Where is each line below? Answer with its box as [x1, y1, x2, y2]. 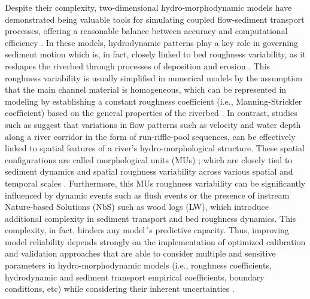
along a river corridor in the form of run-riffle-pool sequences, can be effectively [5, 130, 296, 142]
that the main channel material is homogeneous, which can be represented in [5, 83, 287, 96]
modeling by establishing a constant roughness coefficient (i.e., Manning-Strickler [5, 94, 302, 107]
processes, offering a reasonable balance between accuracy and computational [5, 25, 288, 37]
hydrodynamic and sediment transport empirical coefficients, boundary [5, 270, 265, 283]
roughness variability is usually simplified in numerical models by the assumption [5, 71, 302, 84]
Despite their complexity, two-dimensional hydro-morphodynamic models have [5, 1, 292, 13]
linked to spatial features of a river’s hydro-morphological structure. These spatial [5, 142, 305, 154]
